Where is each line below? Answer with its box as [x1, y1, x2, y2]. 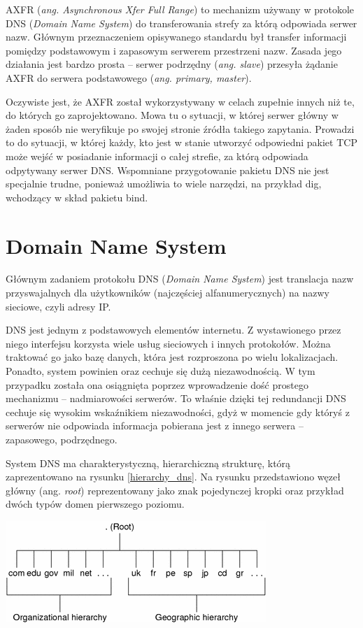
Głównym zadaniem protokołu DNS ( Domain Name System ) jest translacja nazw [6, 271, 354, 286]
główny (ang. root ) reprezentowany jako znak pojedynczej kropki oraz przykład [6, 483, 344, 497]
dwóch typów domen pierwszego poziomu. [6, 497, 185, 511]
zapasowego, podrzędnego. [6, 431, 118, 446]
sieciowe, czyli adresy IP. [6, 299, 111, 313]
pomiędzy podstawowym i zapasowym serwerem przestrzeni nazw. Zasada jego [6, 43, 342, 57]
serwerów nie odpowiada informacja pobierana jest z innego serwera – [6, 418, 304, 433]
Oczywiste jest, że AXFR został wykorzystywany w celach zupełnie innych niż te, [6, 94, 355, 108]
